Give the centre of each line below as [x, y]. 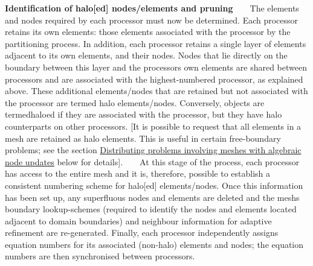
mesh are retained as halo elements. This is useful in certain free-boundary [143, 138]
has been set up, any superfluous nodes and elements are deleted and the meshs [152, 197]
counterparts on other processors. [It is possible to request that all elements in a [153, 126]
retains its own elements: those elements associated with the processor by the [148, 32]
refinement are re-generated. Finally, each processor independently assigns [142, 233]
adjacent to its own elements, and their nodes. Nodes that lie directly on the [146, 55]
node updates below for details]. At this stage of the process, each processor [152, 161]
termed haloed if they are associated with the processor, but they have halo [144, 114]
